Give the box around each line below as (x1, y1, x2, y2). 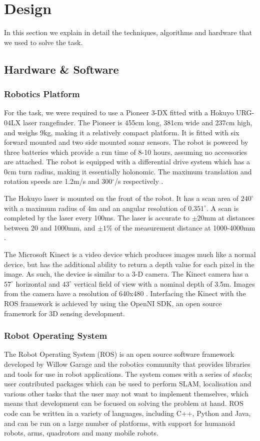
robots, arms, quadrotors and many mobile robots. (4, 427, 158, 438)
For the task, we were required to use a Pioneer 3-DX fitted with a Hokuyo (4, 107, 234, 118)
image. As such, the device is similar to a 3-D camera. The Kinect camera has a (4, 269, 249, 279)
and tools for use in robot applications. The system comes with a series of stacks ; (4, 368, 252, 379)
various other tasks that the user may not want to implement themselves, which (4, 388, 248, 398)
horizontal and (15, 278, 60, 289)
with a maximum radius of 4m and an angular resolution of (4, 202, 186, 213)
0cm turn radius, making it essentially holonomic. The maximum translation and (4, 166, 252, 176)
